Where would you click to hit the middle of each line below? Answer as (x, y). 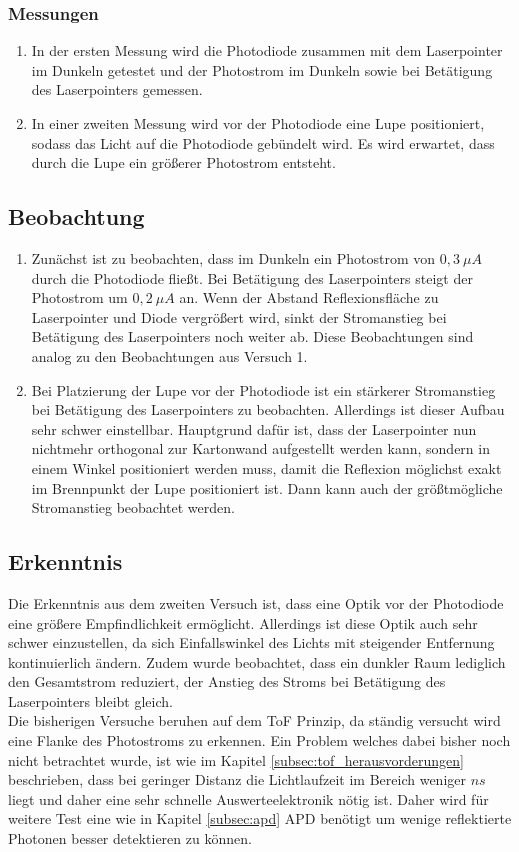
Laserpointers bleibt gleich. (90, 700)
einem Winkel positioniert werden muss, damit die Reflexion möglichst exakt (266, 467)
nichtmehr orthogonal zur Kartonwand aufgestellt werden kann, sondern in (260, 448)
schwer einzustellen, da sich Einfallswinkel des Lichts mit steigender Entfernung (251, 642)
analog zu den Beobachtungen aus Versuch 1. (169, 355)
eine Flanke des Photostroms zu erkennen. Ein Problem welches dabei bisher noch (259, 740)
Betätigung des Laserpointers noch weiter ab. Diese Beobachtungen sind (252, 336)
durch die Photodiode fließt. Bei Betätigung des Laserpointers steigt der (252, 277)
